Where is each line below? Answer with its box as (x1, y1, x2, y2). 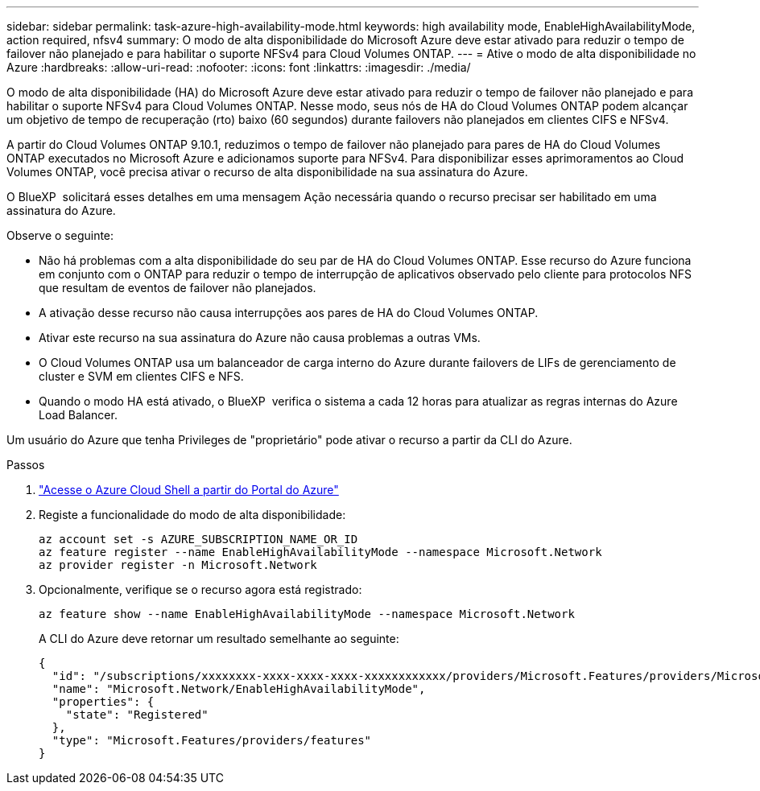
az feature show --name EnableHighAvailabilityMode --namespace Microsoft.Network (39, 608, 575, 620)
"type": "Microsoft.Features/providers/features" (52, 734, 372, 747)
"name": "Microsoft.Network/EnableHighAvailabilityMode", (52, 682, 426, 695)
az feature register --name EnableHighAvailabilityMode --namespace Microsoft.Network (39, 546, 602, 558)
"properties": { (52, 695, 155, 708)
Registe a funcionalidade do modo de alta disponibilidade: (39, 508, 346, 521)
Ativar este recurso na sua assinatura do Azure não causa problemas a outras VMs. (39, 331, 481, 344)
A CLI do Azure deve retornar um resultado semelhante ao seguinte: (39, 632, 399, 645)
